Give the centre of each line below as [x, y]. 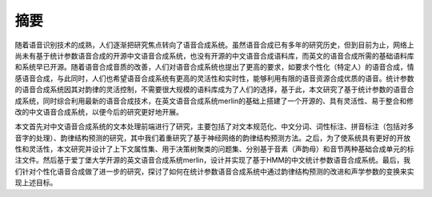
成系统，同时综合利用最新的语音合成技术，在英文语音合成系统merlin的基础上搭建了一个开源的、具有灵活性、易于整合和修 [214, 101]
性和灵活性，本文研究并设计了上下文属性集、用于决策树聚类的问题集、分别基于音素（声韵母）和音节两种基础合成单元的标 [214, 149]
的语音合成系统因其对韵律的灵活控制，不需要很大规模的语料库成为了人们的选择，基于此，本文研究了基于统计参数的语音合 [214, 90]
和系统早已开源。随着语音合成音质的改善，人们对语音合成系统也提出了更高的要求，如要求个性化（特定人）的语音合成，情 [214, 67]
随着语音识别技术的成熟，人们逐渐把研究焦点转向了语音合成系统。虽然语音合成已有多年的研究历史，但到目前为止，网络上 [214, 45]
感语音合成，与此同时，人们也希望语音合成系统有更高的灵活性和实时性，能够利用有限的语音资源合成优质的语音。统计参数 [214, 78]
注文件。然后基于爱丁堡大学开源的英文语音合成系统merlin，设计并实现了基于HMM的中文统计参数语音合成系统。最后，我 [213, 160]
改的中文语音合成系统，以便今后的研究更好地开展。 [99, 111]
